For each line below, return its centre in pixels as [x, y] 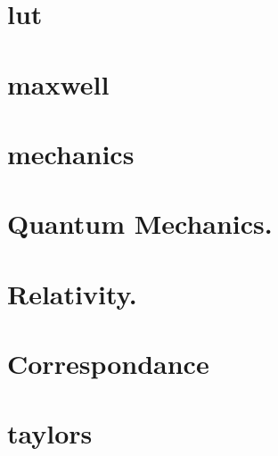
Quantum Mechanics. [140, 224]
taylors [50, 433]
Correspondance [108, 364]
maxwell [58, 83]
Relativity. [72, 293]
